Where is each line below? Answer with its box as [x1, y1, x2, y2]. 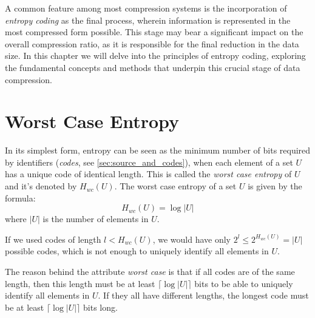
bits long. [83, 300, 118, 313]
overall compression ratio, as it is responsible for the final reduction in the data [5, 37, 299, 50]
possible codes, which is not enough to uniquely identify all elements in [5, 245, 269, 257]
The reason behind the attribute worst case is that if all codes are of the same [5, 265, 295, 278]
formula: [5, 191, 36, 204]
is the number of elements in [42, 212, 149, 225]
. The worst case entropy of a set [114, 180, 237, 192]
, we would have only [152, 232, 231, 245]
